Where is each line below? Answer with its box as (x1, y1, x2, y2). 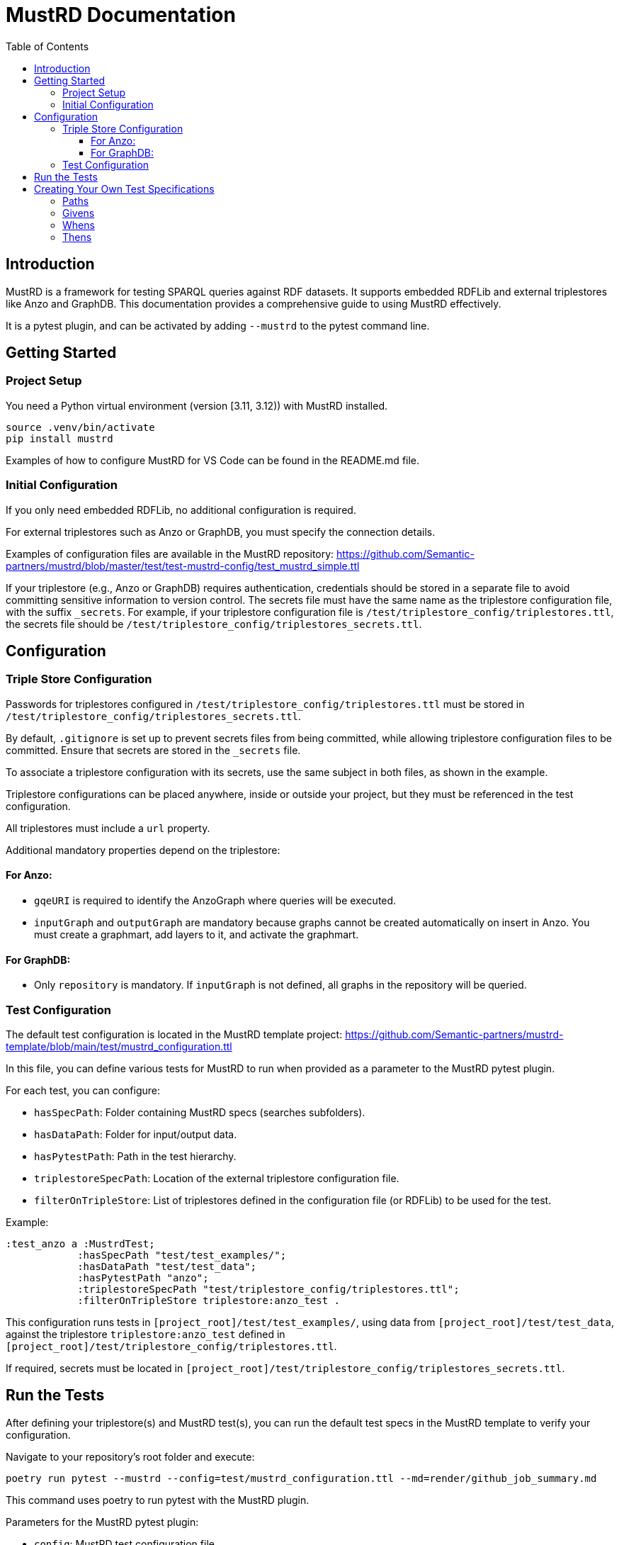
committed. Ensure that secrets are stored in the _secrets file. (6, 743, 301, 756)
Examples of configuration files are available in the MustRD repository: (6, 547, 334, 560)
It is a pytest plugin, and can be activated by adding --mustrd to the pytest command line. (6, 319, 430, 332)
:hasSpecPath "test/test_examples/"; (77, 1249, 287, 1261)
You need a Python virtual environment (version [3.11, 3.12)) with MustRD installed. (6, 399, 387, 412)
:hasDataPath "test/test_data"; (77, 1260, 257, 1272)
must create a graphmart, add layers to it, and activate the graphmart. (34, 928, 359, 940)
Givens (62, 206, 95, 219)
